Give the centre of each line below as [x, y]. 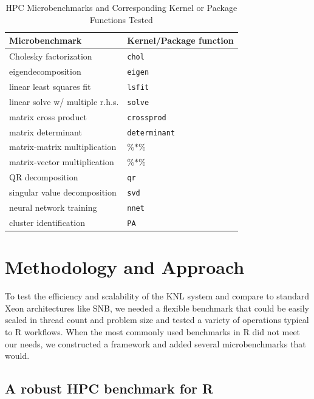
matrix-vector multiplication [62, 162]
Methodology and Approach [125, 267]
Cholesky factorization [51, 56]
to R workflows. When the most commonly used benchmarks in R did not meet [153, 331]
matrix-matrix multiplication [63, 147]
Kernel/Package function [180, 40]
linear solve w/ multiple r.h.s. [64, 101]
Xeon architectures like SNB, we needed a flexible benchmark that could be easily [157, 308]
